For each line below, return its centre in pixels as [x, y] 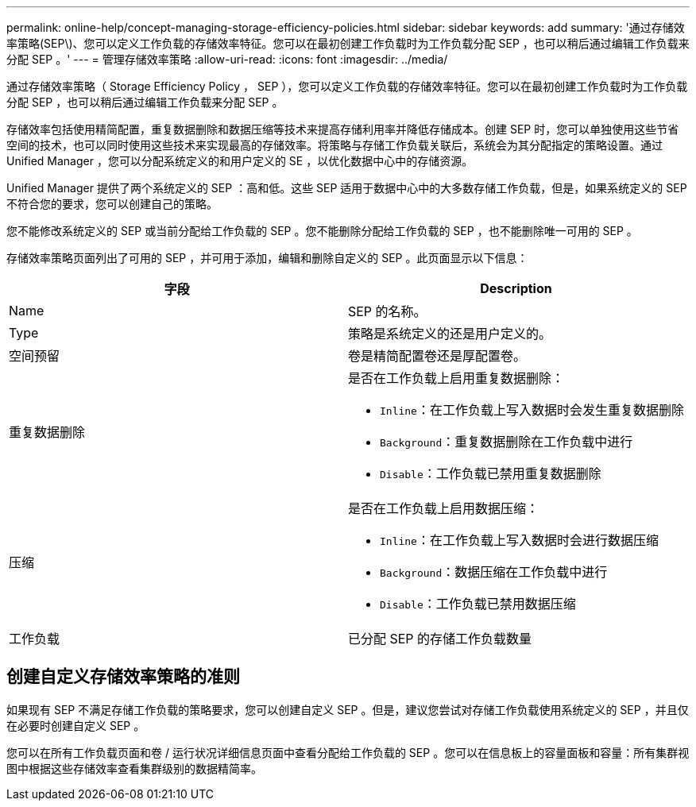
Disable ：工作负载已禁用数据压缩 [478, 604]
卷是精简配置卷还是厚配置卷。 [437, 356]
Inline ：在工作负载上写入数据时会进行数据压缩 [519, 540]
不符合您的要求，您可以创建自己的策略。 [112, 204]
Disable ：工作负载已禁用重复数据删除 [490, 473]
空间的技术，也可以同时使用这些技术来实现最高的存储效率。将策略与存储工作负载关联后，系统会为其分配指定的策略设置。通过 [334, 145]
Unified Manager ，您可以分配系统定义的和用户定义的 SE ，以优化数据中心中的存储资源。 [240, 161]
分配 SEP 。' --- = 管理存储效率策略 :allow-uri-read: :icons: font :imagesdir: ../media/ [227, 59]
